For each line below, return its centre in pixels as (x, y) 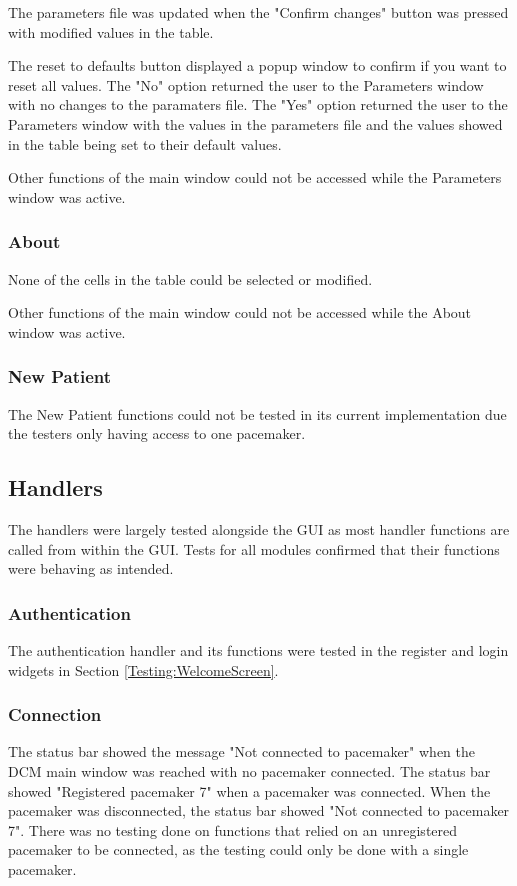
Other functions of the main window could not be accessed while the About (240, 312)
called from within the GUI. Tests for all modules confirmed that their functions (254, 548)
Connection (55, 714)
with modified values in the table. (111, 31)
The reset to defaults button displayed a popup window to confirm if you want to (257, 65)
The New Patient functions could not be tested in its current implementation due (257, 413)
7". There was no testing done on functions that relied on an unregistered (233, 829)
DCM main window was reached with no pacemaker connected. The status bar (249, 770)
